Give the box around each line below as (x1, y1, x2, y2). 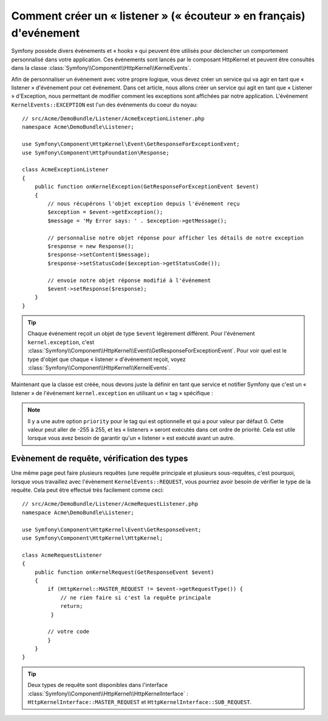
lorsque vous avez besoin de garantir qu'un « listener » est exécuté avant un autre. (27, 435, 235, 442)
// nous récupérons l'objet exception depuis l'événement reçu (47, 200, 240, 207)
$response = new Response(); (47, 243, 135, 249)
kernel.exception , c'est (27, 338, 94, 346)
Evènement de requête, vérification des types (11, 454, 188, 464)
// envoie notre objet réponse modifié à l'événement (47, 277, 211, 284)
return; (60, 602, 83, 610)
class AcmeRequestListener (22, 551, 103, 559)
